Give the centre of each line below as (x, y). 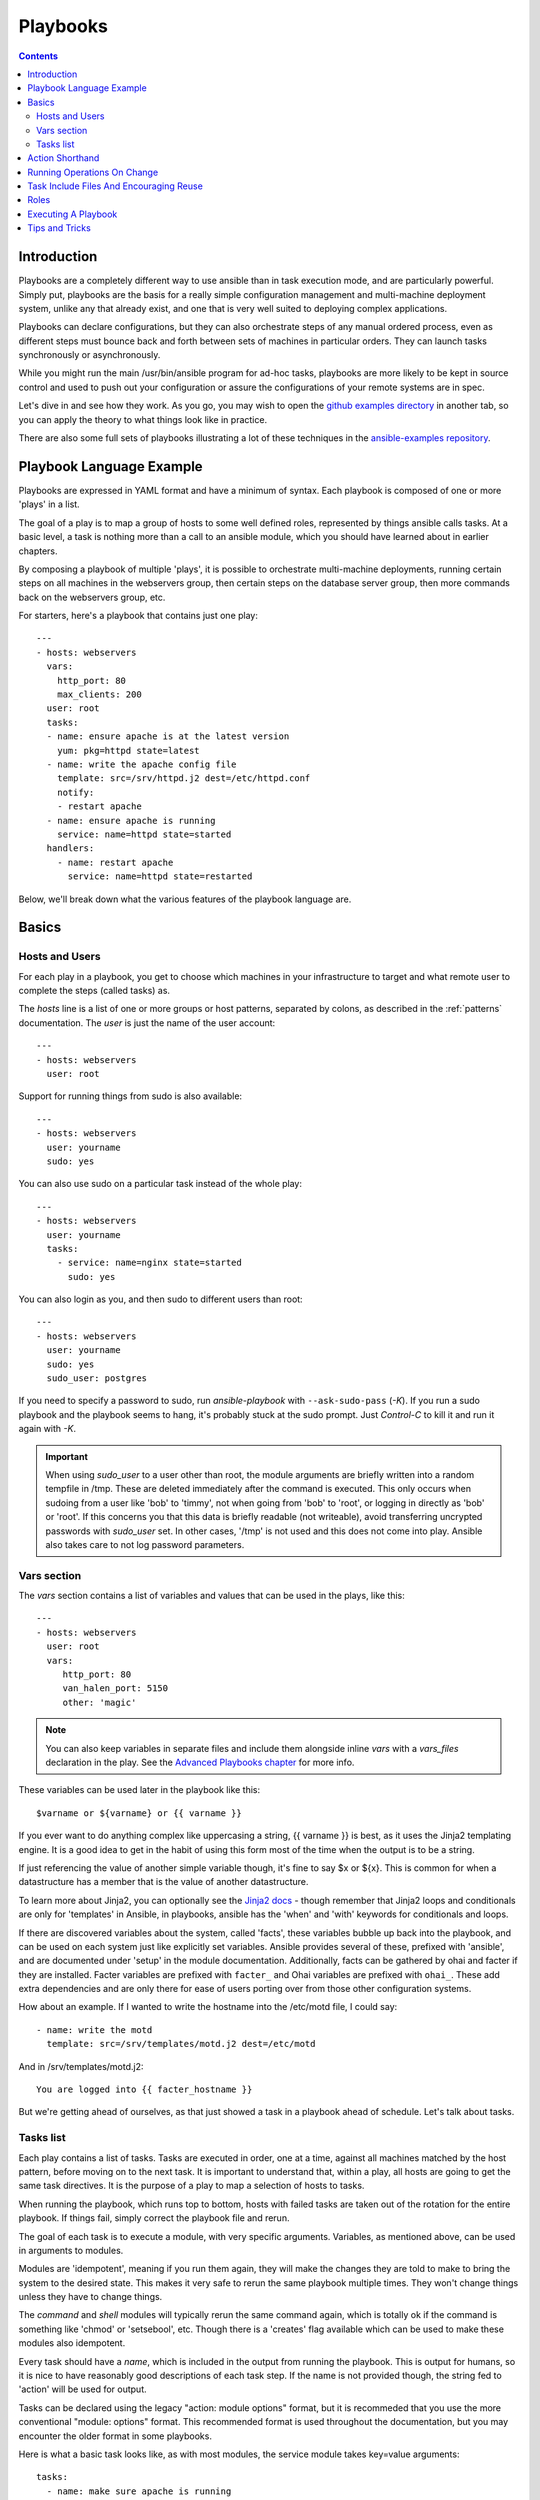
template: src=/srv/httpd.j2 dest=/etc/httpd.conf (183, 778)
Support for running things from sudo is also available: (130, 1096)
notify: (75, 792)
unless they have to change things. (90, 2297)
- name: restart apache (115, 862)
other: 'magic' (99, 1702)
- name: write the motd (94, 2029)
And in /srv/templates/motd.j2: (81, 2066)
